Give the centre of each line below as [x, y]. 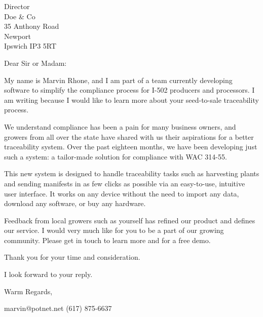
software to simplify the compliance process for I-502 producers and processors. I [129, 90]
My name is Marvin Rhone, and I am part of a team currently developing [118, 80]
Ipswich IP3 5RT [30, 46]
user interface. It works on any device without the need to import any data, [122, 193]
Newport [17, 36]
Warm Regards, [28, 291]
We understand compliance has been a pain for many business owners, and [120, 126]
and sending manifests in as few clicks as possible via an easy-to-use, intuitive [125, 183]
